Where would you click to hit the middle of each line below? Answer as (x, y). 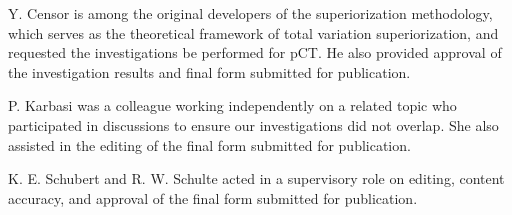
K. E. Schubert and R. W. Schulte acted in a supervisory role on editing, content (256, 178)
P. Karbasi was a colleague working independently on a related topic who (232, 105)
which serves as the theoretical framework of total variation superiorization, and (253, 32)
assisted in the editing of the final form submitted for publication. (209, 144)
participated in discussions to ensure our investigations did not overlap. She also (253, 124)
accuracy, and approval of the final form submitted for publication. (213, 197)
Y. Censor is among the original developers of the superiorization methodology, (250, 13)
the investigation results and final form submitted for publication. (209, 71)
